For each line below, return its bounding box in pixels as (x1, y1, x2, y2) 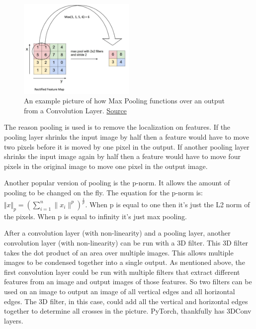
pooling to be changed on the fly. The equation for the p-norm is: (4, 187, 203, 198)
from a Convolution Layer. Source (24, 105, 127, 115)
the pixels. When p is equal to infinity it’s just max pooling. (4, 211, 187, 221)
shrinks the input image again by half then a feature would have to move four (4, 151, 241, 162)
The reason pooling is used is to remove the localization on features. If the (4, 122, 231, 132)
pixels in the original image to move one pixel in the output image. (4, 161, 208, 171)
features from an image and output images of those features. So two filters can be (4, 276, 252, 287)
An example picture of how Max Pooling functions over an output (24, 95, 225, 106)
